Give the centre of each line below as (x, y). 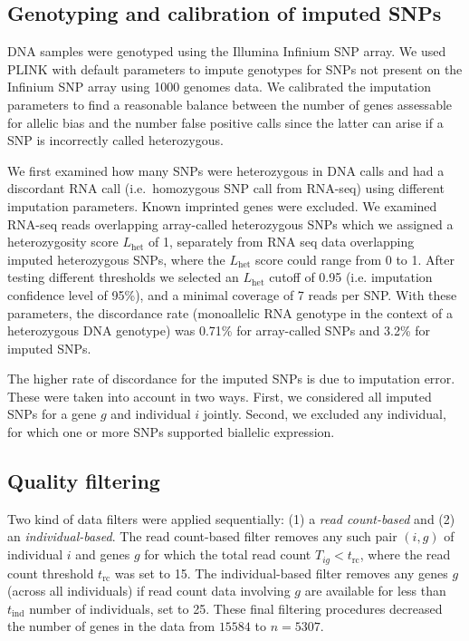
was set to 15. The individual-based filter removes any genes (281, 573)
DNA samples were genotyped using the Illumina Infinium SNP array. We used (227, 51)
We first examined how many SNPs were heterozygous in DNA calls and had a (226, 170)
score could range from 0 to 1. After (355, 259)
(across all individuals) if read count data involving (149, 591)
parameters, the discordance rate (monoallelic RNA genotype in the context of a (230, 312)
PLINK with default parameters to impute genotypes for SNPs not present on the (235, 68)
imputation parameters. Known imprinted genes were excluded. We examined (222, 205)
